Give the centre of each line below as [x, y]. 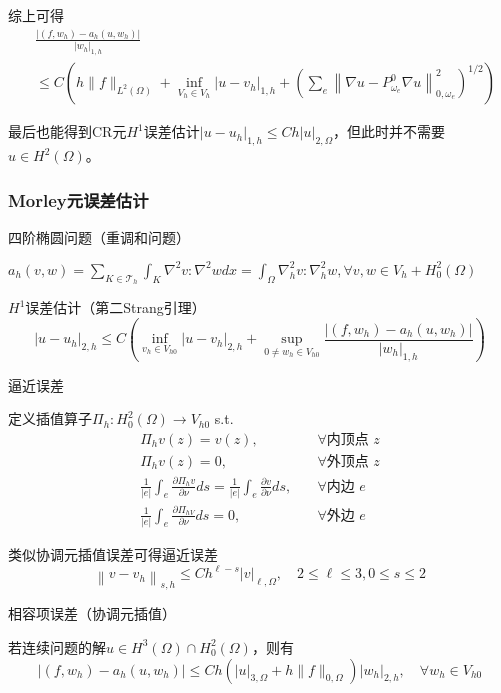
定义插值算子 [50, 418]
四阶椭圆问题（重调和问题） [99, 236]
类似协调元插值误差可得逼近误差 [113, 553]
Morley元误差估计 [78, 199]
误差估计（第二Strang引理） [115, 307]
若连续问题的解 [57, 646]
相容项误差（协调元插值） [92, 613]
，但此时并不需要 [389, 131]
